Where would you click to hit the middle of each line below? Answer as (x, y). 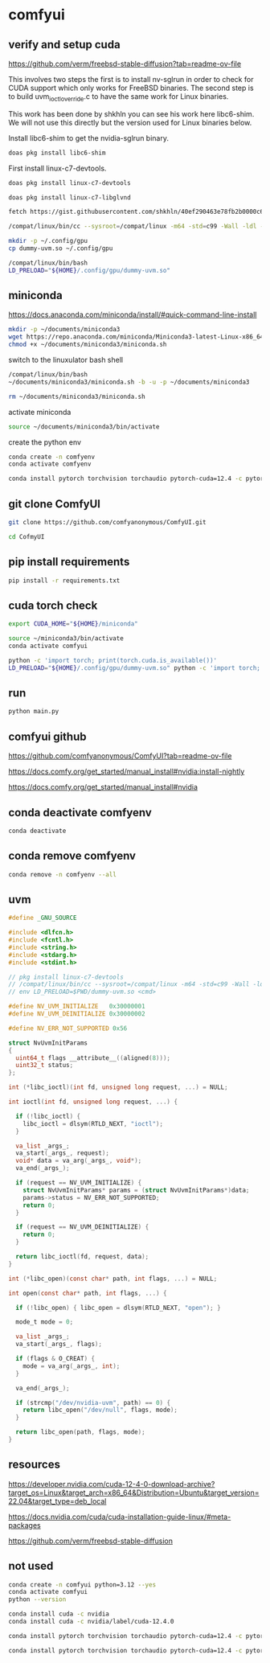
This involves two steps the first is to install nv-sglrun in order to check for (131, 79)
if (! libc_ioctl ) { (48, 1116)
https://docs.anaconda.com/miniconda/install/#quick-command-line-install (133, 314)
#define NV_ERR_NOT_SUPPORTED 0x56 (68, 1028)
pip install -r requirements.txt (64, 581)
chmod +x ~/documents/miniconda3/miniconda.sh (88, 345)
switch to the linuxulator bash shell (65, 360)
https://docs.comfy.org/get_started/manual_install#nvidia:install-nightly (127, 772)
